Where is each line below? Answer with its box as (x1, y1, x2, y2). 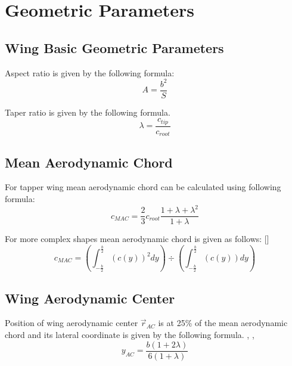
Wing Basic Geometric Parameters (5, 38, 224, 57)
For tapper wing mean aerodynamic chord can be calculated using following (5, 181, 281, 193)
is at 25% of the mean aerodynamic (158, 317, 288, 329)
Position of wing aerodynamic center (5, 317, 138, 329)
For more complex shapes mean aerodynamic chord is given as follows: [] (5, 232, 269, 245)
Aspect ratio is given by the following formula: (5, 66, 175, 79)
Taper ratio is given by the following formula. (5, 106, 170, 118)
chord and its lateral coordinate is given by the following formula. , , (5, 328, 254, 341)
